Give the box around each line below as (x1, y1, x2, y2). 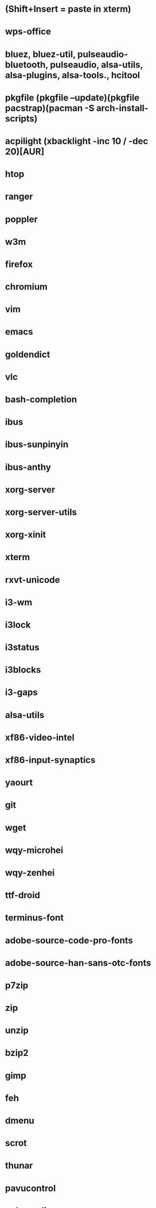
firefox (5, 259, 33, 269)
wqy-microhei (5, 844, 64, 856)
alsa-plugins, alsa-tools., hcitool (5, 69, 140, 81)
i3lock (5, 619, 31, 630)
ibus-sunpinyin (5, 439, 69, 450)
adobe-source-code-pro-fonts (5, 935, 133, 946)
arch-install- (96, 102, 149, 114)
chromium (5, 281, 48, 293)
